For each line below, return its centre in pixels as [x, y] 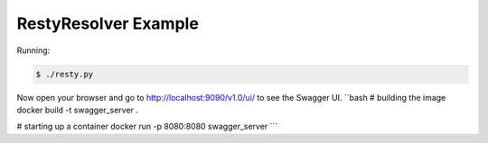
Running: [33, 50]
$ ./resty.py [65, 74]
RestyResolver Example [108, 23]
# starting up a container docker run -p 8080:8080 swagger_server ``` [147, 127]
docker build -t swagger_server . [78, 110]
